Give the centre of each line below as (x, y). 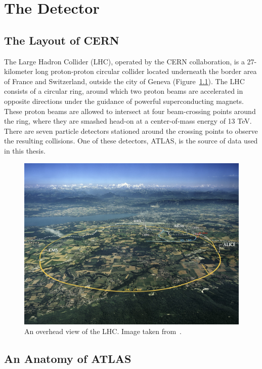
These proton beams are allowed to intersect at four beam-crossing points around (130, 111)
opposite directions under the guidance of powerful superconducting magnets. (124, 101)
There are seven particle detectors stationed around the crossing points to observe (131, 131)
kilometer (19, 71)
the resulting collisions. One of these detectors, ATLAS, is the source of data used (131, 141)
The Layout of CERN (62, 40)
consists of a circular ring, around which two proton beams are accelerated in (124, 91)
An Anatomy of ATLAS (68, 359)
